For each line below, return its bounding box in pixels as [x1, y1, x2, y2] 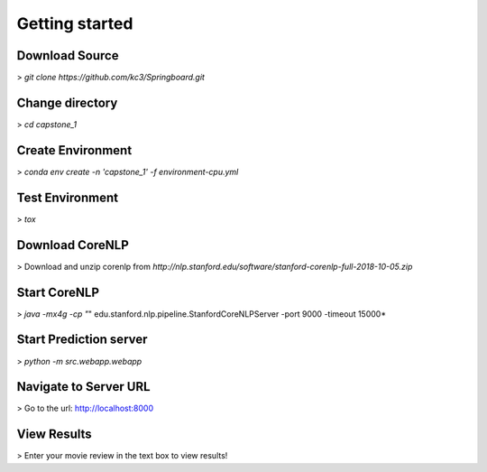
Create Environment [16, 143, 133, 158]
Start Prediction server [16, 332, 148, 347]
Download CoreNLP [16, 237, 130, 253]
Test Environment [16, 190, 119, 205]
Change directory [16, 95, 118, 110]
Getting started [16, 14, 133, 33]
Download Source [16, 48, 119, 63]
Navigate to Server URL [16, 379, 151, 394]
